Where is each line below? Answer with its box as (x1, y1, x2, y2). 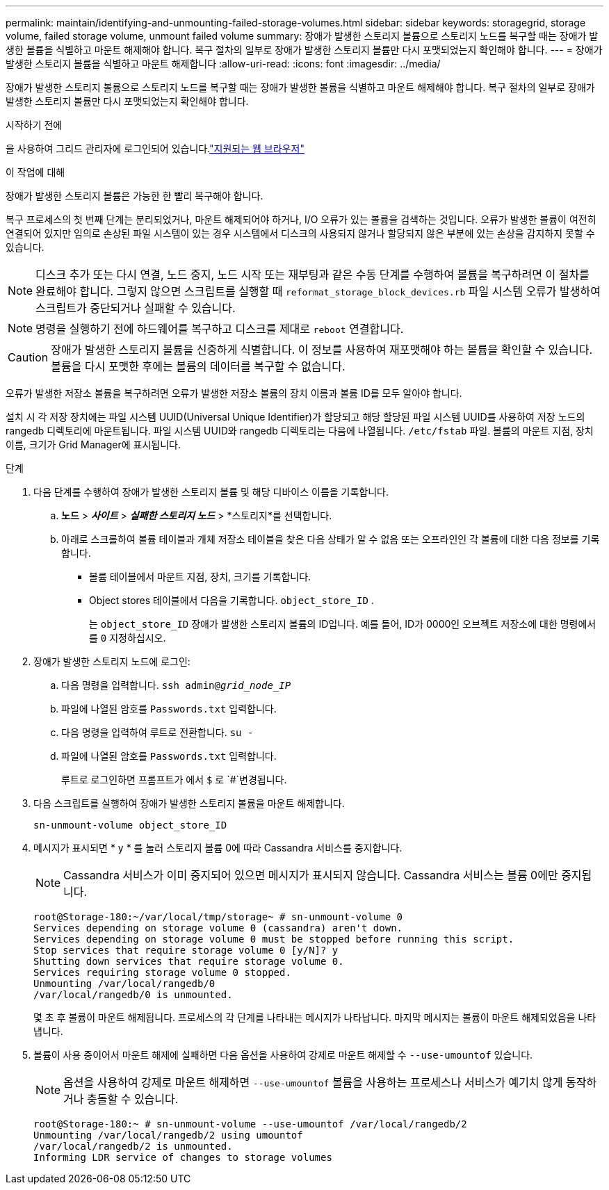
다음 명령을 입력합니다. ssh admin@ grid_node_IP (61, 679, 291, 691)
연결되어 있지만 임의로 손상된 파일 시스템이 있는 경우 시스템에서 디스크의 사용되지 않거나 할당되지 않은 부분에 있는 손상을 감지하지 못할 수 (6, 227, 595, 239)
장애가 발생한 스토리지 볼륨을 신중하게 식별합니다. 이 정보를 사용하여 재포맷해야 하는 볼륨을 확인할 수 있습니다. (51, 343, 593, 357)
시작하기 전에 (6, 119, 63, 131)
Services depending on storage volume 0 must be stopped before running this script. (33, 934, 514, 945)
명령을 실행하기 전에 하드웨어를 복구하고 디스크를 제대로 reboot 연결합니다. (35, 322, 404, 336)
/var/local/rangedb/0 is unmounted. (33, 989, 233, 1000)
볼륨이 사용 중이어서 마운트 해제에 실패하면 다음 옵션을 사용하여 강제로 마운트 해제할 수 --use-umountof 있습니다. (33, 1049, 533, 1061)
